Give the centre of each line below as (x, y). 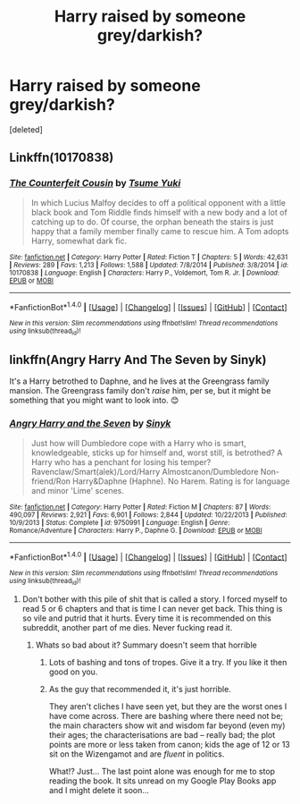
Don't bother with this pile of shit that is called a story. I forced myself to (154, 599)
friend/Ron (51, 481)
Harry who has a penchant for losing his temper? (121, 461)
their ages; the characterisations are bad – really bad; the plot (162, 734)
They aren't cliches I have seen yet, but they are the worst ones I (168, 706)
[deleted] (26, 129)
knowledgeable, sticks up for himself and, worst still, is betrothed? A (157, 453)
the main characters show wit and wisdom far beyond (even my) (167, 725)
